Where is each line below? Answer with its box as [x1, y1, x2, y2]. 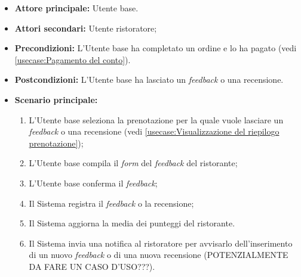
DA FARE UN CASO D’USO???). [29, 260, 155, 272]
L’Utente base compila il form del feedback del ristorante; [29, 157, 238, 169]
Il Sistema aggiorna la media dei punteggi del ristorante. [29, 217, 235, 229]
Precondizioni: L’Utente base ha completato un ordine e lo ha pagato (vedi [14, 42, 297, 54]
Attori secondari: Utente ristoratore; [14, 21, 157, 34]
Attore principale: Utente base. [14, 2, 139, 14]
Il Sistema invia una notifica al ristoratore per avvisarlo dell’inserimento [29, 236, 293, 249]
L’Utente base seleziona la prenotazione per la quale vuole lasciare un [29, 113, 284, 126]
